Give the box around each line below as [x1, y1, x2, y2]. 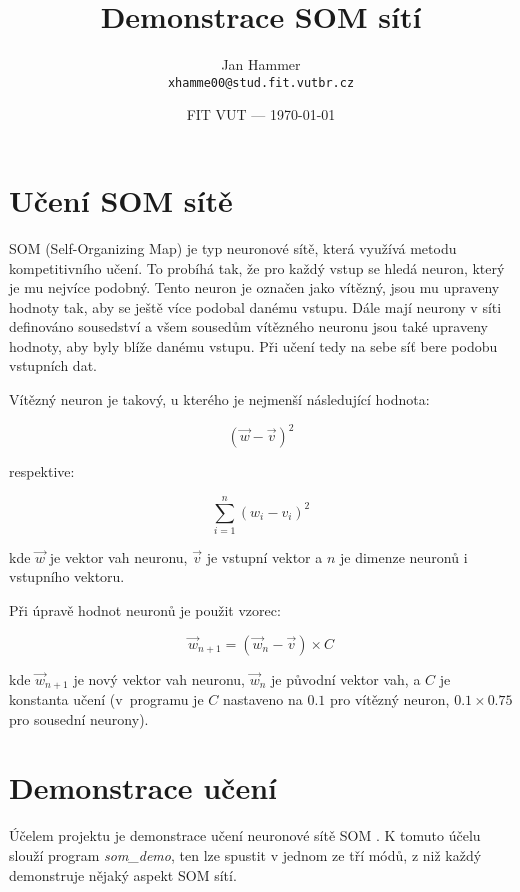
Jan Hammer [221, 54, 301, 75]
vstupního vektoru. [9, 566, 125, 587]
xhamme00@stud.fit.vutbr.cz [167, 75, 355, 90]
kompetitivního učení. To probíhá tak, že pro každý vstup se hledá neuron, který [9, 257, 505, 278]
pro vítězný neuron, [329, 689, 450, 710]
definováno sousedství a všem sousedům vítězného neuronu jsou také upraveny [9, 316, 488, 337]
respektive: [9, 461, 75, 482]
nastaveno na [222, 689, 303, 710]
